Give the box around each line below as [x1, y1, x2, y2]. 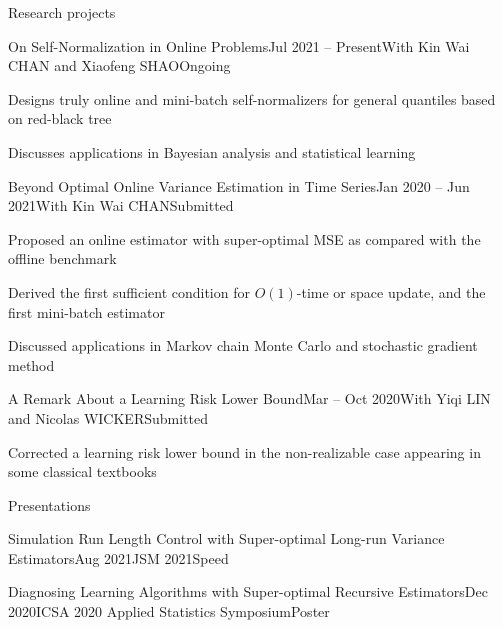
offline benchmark [8, 248, 117, 269]
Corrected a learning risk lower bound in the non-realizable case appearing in [8, 441, 481, 462]
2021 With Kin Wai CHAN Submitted [8, 195, 234, 216]
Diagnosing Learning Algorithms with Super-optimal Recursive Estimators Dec [8, 581, 488, 602]
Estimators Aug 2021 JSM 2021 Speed [8, 547, 229, 568]
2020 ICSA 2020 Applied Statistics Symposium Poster [8, 601, 330, 622]
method [8, 354, 55, 375]
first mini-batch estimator [8, 301, 165, 322]
